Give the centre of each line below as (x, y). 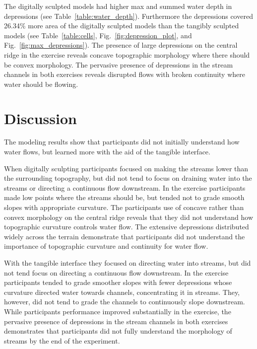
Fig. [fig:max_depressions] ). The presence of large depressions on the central (121, 45)
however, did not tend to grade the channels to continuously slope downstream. (125, 302)
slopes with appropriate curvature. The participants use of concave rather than (124, 207)
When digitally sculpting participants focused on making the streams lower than (126, 168)
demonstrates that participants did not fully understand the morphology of (118, 331)
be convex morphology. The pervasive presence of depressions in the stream (119, 64)
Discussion (40, 118)
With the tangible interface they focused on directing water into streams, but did (128, 263)
